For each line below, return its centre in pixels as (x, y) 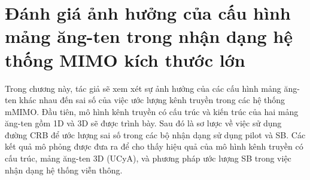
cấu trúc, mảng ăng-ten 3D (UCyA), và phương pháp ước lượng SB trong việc (148, 158)
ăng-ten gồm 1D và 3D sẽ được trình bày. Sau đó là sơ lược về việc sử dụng (143, 123)
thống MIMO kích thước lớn (125, 59)
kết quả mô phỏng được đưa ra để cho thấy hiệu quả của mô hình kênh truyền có (154, 146)
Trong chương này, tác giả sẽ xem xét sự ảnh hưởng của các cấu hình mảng (143, 88)
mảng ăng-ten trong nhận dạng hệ (149, 36)
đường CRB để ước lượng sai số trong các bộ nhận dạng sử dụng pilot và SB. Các (155, 134)
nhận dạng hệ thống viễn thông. (64, 170)
